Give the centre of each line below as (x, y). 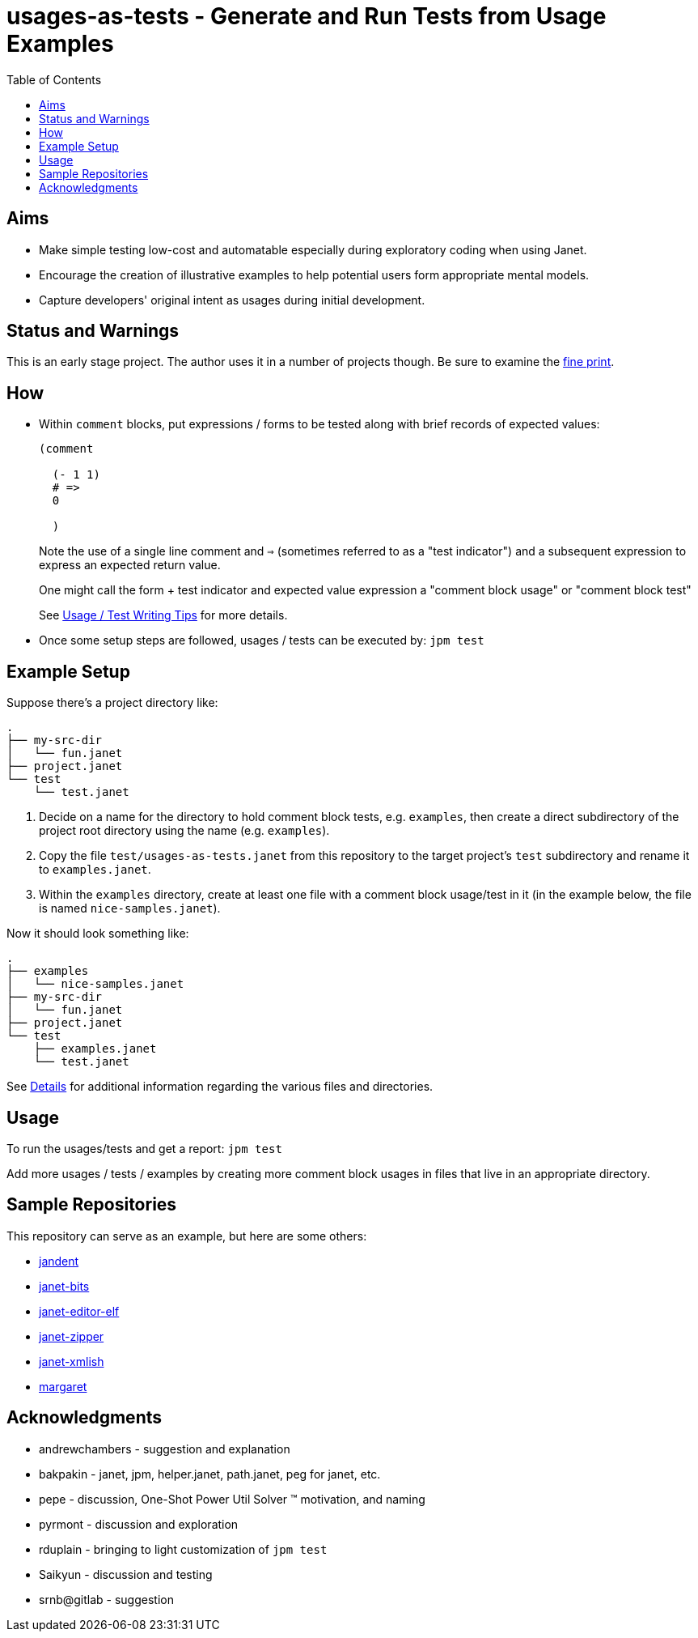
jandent (59, 1261)
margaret (63, 1386)
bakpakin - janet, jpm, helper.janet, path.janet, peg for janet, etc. (210, 1474)
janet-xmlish (72, 1361)
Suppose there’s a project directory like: (112, 703)
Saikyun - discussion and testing (126, 1574)
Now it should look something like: (98, 934)
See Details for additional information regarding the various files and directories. (220, 1087)
